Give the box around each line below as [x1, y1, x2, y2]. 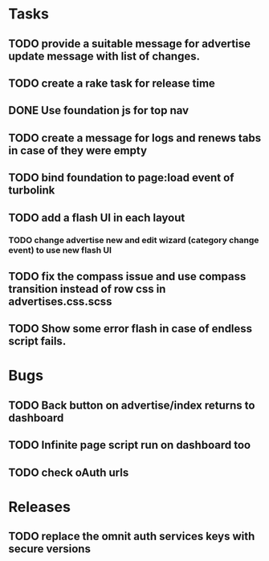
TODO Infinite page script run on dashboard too [8, 438, 251, 452]
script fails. [8, 335, 67, 348]
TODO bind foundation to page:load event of [8, 171, 234, 185]
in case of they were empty [8, 144, 147, 157]
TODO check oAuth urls [8, 465, 129, 479]
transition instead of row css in [8, 282, 166, 295]
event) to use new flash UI [8, 245, 112, 256]
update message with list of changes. [8, 49, 201, 63]
